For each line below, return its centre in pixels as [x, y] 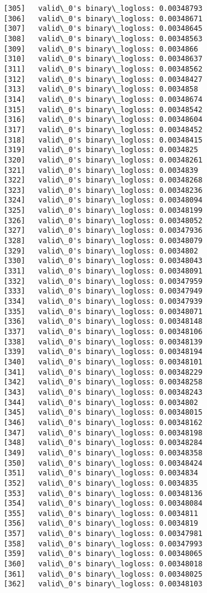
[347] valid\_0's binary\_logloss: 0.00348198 [103, 433]
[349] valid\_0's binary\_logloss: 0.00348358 [103, 453]
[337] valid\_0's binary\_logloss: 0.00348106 [103, 332]
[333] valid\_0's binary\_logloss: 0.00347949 [103, 291]
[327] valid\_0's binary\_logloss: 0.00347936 [103, 231]
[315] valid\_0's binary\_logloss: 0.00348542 [103, 109]
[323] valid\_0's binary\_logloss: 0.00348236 [103, 190]
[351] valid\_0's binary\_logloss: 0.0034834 [101, 473]
